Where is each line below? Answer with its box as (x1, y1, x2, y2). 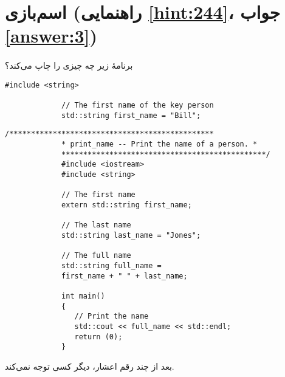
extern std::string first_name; (61, 200, 192, 209)
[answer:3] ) (5, 23, 98, 48)
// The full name (61, 251, 131, 260)
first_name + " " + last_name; (61, 271, 188, 280)
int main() (61, 291, 105, 300)
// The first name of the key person (61, 101, 214, 110)
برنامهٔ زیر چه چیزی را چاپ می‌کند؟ (5, 59, 133, 72)
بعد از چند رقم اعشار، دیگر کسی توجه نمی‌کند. (5, 359, 174, 372)
